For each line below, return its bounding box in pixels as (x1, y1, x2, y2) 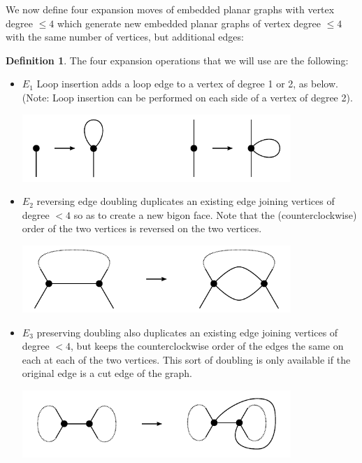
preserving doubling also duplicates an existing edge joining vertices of (36, 325, 338, 339)
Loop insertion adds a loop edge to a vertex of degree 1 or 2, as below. (36, 76, 338, 91)
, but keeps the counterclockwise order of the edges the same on (71, 339, 344, 353)
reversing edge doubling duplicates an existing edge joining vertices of (36, 194, 335, 208)
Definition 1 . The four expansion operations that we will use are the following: (6, 52, 349, 67)
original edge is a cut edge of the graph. (22, 366, 193, 380)
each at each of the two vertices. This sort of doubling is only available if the (22, 352, 351, 366)
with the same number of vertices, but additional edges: (6, 29, 244, 44)
